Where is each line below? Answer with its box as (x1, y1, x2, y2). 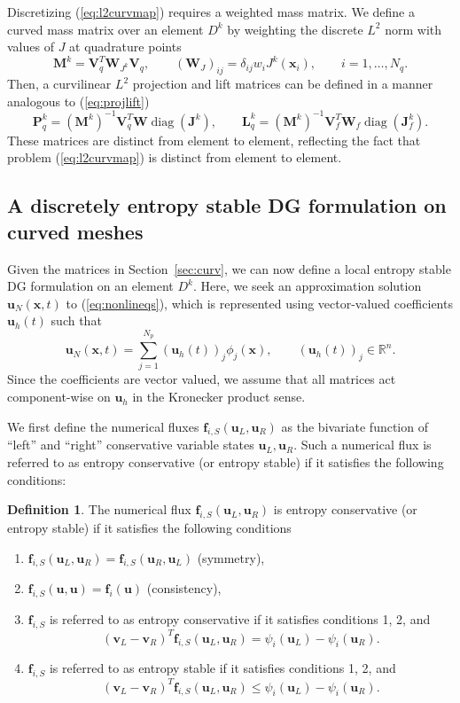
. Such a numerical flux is (293, 435, 432, 454)
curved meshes (7, 217, 144, 245)
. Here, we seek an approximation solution (192, 277, 422, 295)
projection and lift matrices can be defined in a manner (132, 74, 433, 93)
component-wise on (7, 387, 111, 406)
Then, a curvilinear (7, 74, 112, 93)
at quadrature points (69, 37, 182, 56)
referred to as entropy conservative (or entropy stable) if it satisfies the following (7, 453, 444, 472)
